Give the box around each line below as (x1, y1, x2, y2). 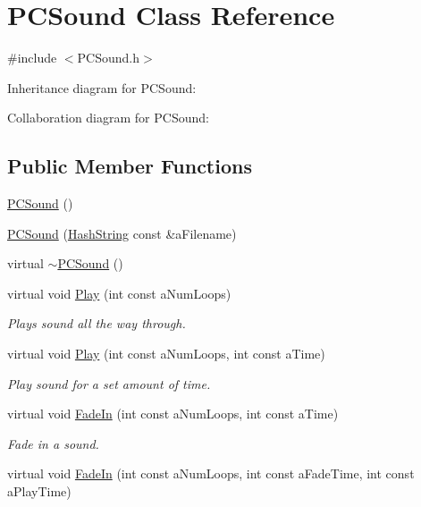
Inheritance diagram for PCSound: (7, 78, 197, 97)
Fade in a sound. (7, 434, 99, 452)
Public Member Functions (7, 152, 252, 180)
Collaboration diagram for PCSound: (7, 108, 209, 127)
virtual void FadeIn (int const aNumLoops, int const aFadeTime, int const (7, 464, 415, 483)
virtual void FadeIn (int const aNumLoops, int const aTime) (7, 404, 339, 423)
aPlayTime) (7, 482, 72, 501)
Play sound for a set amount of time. (7, 374, 211, 393)
